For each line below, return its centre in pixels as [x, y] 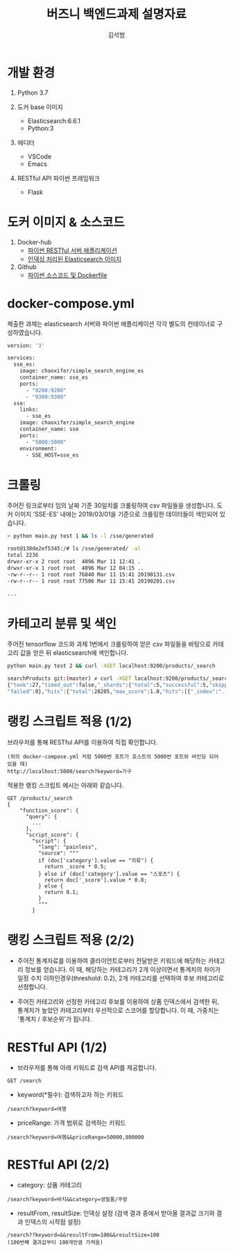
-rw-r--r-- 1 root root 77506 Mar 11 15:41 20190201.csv [91, 581]
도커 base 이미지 [40, 107]
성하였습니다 [24, 332]
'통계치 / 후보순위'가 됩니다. [54, 1018]
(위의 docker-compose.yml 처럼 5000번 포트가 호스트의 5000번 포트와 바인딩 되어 [113, 756]
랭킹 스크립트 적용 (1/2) [70, 722]
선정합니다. [32, 986]
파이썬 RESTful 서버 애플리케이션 [72, 250]
